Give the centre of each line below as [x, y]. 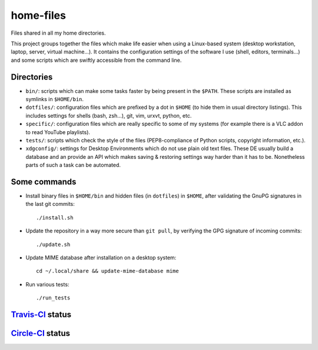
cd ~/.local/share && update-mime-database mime [107, 271]
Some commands [44, 181]
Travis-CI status [41, 314]
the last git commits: [50, 204]
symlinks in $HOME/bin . [55, 99]
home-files [38, 15]
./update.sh [53, 244]
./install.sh [55, 217]
